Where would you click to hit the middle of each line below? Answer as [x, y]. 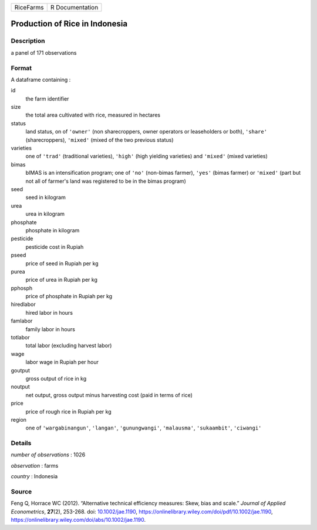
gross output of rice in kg [56, 378]
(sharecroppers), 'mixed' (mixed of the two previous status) [100, 140]
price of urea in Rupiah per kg [62, 280]
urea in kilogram [45, 214]
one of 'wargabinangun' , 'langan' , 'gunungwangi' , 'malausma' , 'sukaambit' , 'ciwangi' [144, 428]
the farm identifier [47, 99]
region [18, 419]
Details [21, 443]
